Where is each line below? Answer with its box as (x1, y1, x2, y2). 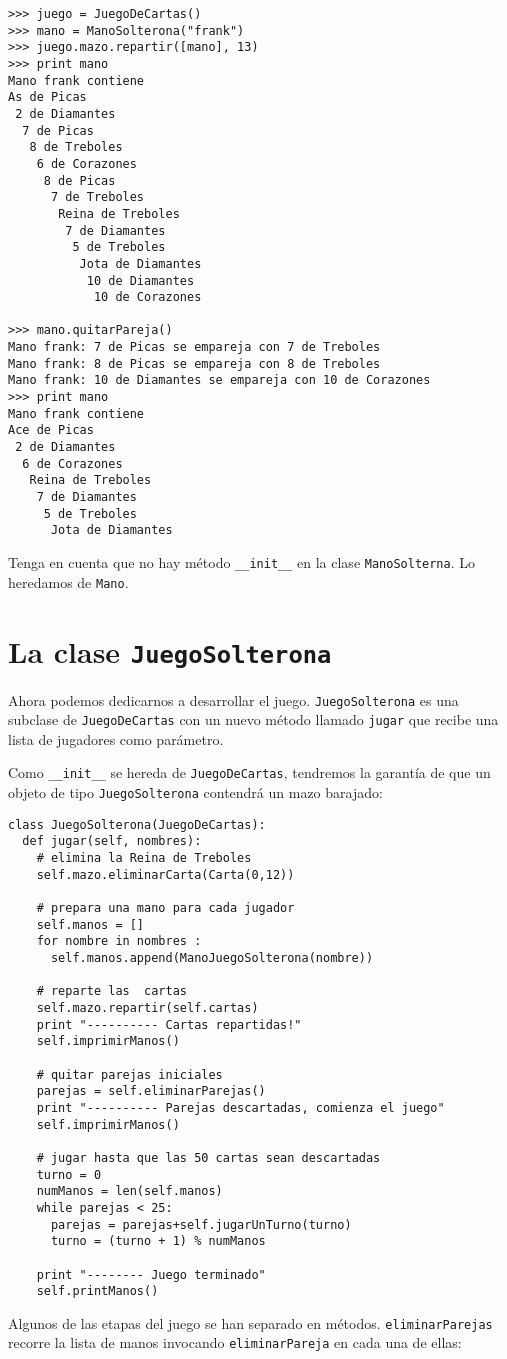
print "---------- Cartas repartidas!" (36, 1017, 302, 1032)
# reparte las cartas (36, 984, 187, 999)
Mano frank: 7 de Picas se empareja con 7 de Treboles (8, 340, 381, 355)
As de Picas (8, 90, 87, 105)
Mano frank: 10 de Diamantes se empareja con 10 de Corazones (8, 373, 431, 388)
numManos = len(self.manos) (36, 1184, 223, 1199)
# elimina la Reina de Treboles (36, 851, 252, 866)
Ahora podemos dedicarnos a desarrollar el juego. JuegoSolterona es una (8, 689, 459, 710)
